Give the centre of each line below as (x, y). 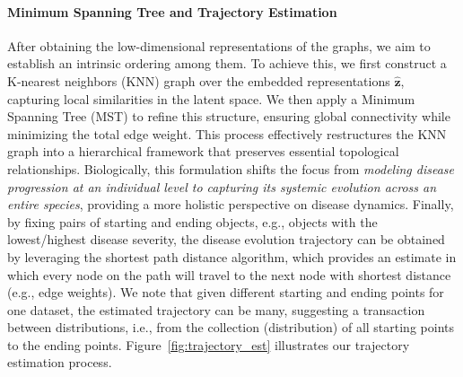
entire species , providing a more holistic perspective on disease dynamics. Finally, (231, 204)
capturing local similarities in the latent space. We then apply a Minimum (211, 98)
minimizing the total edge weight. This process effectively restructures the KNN (227, 133)
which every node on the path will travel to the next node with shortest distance (229, 274)
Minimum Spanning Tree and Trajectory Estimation (172, 11)
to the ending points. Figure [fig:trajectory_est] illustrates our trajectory (209, 344)
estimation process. (60, 362)
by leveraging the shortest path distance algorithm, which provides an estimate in (232, 256)
